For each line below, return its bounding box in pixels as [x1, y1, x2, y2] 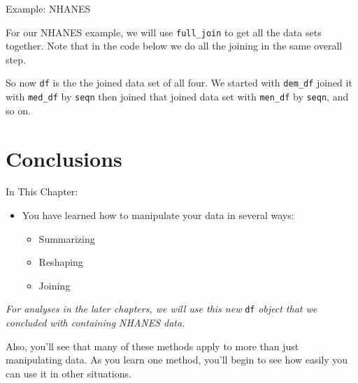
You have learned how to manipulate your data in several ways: [22, 208, 294, 223]
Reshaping [38, 255, 83, 269]
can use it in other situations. [6, 366, 131, 380]
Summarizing [38, 231, 95, 246]
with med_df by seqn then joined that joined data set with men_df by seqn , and [6, 89, 349, 104]
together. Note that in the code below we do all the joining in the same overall [6, 38, 343, 53]
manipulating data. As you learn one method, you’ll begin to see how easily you [6, 352, 348, 367]
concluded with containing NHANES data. [6, 315, 185, 330]
